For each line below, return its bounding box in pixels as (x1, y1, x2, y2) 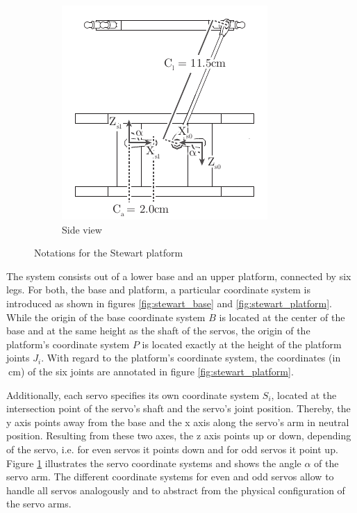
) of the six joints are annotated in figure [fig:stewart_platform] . (20, 364, 294, 378)
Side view (62, 222, 102, 236)
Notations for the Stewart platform (34, 245, 183, 260)
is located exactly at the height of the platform (142, 336, 342, 351)
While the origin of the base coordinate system (6, 309, 206, 324)
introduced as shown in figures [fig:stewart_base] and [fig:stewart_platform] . (6, 295, 332, 310)
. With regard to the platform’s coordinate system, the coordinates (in (41, 350, 341, 365)
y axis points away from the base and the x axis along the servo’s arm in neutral (6, 414, 349, 429)
